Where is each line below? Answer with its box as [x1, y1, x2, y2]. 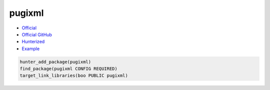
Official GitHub [21, 31, 52, 37]
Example [21, 45, 40, 52]
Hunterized [21, 39, 45, 45]
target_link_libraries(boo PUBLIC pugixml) [19, 73, 128, 79]
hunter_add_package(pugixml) [19, 59, 91, 65]
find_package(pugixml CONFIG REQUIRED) [19, 66, 117, 72]
